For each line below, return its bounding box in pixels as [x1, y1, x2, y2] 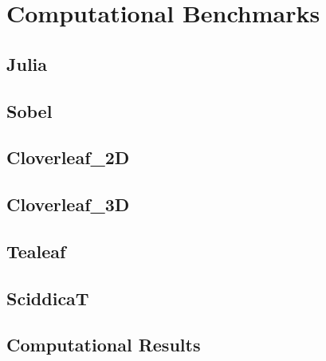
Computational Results [6, 332, 201, 357]
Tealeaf [6, 238, 66, 263]
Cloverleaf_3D [6, 192, 130, 217]
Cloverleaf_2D [6, 145, 130, 170]
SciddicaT [6, 285, 89, 310]
